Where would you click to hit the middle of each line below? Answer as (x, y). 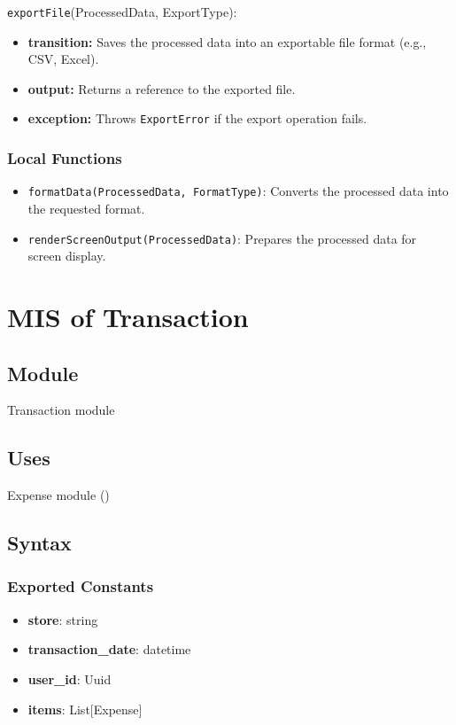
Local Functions (65, 158)
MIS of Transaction (128, 316)
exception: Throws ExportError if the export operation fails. (197, 118)
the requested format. (86, 208)
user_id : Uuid (70, 678)
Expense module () (58, 495)
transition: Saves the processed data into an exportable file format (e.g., (227, 41)
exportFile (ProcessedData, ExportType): (122, 12)
